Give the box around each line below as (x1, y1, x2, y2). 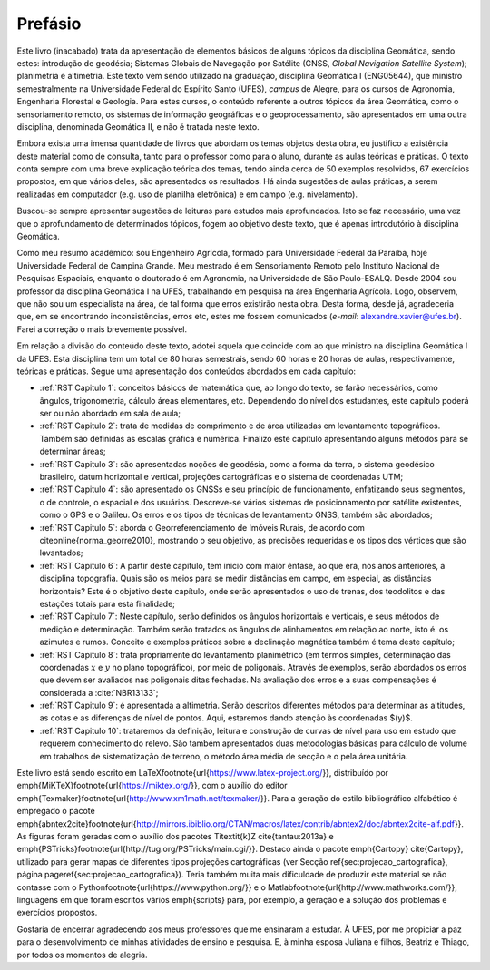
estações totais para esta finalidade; (39, 598, 176, 609)
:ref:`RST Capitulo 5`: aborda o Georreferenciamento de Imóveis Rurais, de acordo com (39, 522, 365, 533)
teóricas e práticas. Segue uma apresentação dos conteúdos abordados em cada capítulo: (16, 366, 357, 377)
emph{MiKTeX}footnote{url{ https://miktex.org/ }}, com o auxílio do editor (16, 780, 288, 791)
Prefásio (16, 14, 82, 34)
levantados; (39, 547, 83, 558)
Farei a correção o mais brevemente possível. (16, 323, 188, 335)
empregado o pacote (16, 806, 95, 817)
